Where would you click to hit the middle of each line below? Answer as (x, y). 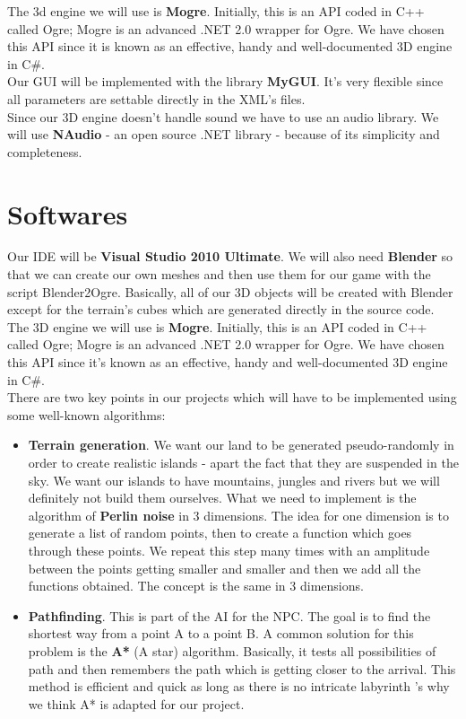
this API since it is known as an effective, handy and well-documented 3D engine (230, 46)
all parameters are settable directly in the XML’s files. (156, 98)
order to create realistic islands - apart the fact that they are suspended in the (243, 462)
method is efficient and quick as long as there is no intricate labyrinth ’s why (239, 686)
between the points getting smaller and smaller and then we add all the (224, 568)
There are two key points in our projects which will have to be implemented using (232, 397)
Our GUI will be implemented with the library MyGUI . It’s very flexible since (225, 81)
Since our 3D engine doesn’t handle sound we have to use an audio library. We (223, 116)
